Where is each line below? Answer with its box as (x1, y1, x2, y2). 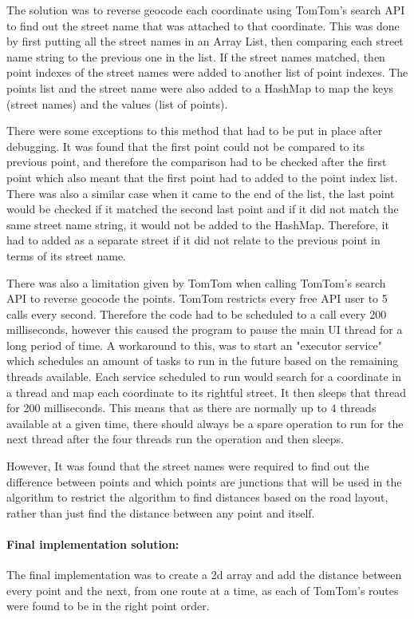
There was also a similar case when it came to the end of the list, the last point (6, 185, 395, 201)
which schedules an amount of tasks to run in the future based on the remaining (6, 352, 399, 369)
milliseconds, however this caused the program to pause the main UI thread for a (6, 321, 403, 338)
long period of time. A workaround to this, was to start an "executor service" (6, 336, 383, 353)
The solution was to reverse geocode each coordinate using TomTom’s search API (6, 2, 405, 18)
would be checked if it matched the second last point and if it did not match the (6, 200, 399, 217)
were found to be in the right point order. (6, 597, 210, 614)
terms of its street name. (6, 247, 126, 264)
